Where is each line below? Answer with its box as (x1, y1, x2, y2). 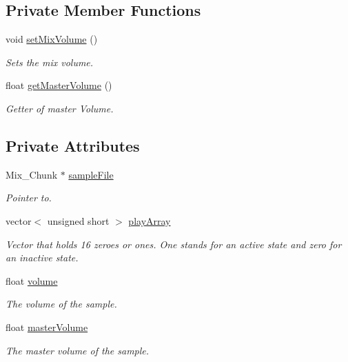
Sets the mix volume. (6, 54, 94, 69)
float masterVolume (6, 319, 88, 334)
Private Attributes (6, 134, 140, 156)
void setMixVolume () (6, 32, 98, 46)
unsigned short (47, 213, 110, 228)
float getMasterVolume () (6, 78, 112, 92)
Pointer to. (6, 190, 52, 205)
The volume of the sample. (6, 296, 117, 311)
